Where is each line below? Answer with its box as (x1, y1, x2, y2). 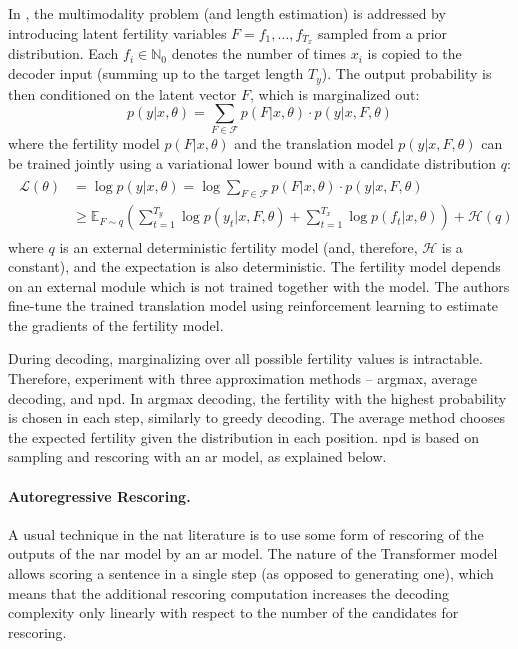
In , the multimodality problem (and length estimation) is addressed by (8, 3, 446, 23)
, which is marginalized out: (250, 83, 420, 104)
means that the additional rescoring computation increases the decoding (8, 582, 450, 603)
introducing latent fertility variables (8, 22, 227, 43)
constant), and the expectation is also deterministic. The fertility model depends (8, 256, 501, 277)
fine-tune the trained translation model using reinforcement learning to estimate (8, 295, 499, 316)
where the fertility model (8, 133, 160, 154)
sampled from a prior (318, 22, 448, 43)
